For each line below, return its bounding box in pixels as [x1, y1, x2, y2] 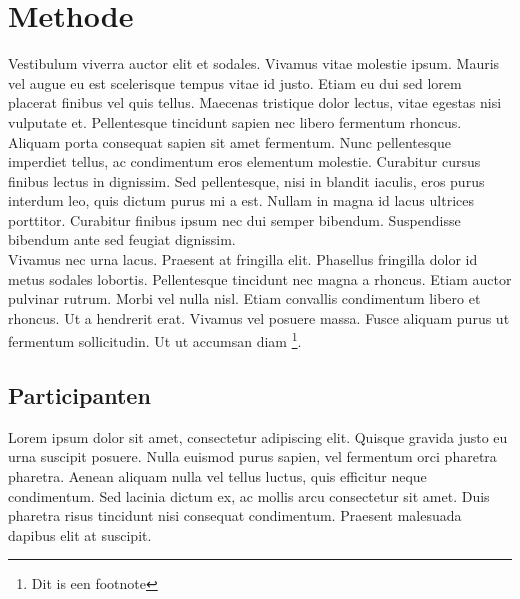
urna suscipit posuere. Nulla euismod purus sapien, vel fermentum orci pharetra [8, 446, 497, 467]
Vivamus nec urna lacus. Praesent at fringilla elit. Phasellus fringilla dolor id [8, 249, 478, 270]
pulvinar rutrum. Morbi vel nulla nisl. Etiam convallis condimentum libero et [8, 288, 481, 309]
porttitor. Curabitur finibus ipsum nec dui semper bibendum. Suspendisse [8, 209, 461, 230]
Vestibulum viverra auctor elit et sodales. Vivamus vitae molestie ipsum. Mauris [8, 53, 500, 74]
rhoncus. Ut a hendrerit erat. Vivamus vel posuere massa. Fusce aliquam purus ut [8, 307, 510, 328]
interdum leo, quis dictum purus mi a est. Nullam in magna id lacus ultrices [8, 190, 475, 211]
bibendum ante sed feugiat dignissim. [8, 229, 236, 250]
